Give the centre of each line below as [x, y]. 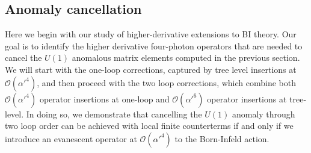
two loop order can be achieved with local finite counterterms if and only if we [149, 126]
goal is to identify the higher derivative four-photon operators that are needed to [154, 45]
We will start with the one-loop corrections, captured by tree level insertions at [151, 69]
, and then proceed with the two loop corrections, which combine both [166, 82]
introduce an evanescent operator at [71, 138]
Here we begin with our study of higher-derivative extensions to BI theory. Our [151, 34]
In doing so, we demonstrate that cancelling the [114, 114]
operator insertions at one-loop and [104, 98]
